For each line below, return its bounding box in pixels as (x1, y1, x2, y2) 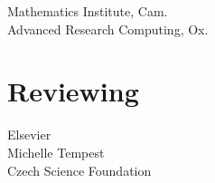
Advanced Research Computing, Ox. (7, 19, 209, 38)
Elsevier (7, 125, 51, 144)
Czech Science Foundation (7, 160, 152, 179)
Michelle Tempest (7, 142, 105, 161)
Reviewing (7, 72, 139, 110)
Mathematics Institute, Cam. (7, 2, 168, 20)
